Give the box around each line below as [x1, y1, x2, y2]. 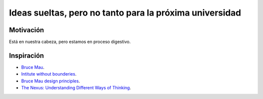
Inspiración [9, 51, 44, 59]
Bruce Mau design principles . [21, 78, 80, 84]
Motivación [9, 26, 44, 34]
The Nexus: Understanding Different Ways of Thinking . [21, 85, 131, 91]
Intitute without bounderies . [21, 71, 76, 77]
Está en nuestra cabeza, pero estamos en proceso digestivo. [9, 39, 131, 45]
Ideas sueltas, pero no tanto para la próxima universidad [9, 7, 241, 18]
